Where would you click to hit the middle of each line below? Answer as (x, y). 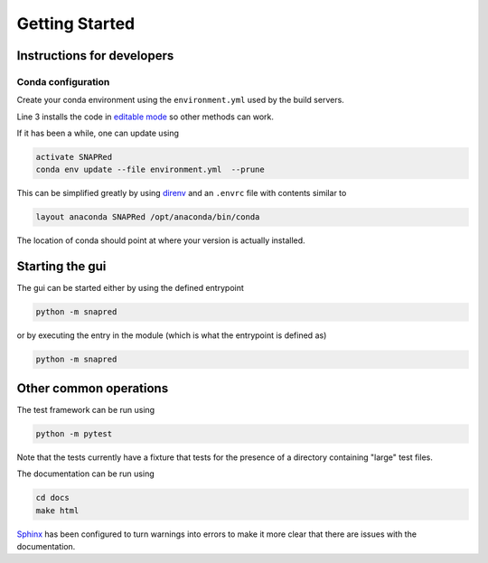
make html (57, 510)
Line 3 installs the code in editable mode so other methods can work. (145, 117)
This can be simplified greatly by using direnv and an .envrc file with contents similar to (182, 193)
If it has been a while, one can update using (98, 133)
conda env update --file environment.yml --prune (150, 170)
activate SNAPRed (74, 157)
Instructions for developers (95, 56)
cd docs (52, 498)
